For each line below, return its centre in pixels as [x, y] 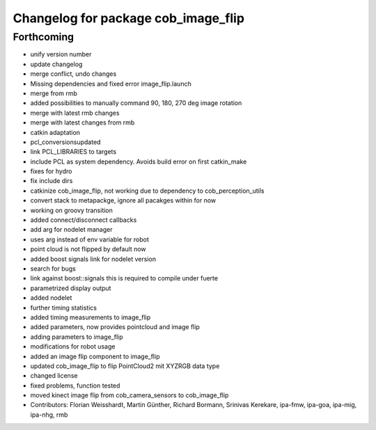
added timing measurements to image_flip [91, 317]
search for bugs [53, 269]
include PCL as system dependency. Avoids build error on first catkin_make [139, 161]
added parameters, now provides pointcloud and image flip [115, 327]
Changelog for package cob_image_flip [129, 18]
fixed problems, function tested [75, 385]
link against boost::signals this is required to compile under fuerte [124, 278]
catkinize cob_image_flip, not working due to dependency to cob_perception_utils [147, 191]
